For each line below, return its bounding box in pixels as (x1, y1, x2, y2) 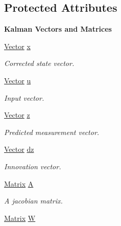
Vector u (4, 75, 31, 85)
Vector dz (4, 144, 34, 154)
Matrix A (4, 178, 34, 189)
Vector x (4, 40, 31, 51)
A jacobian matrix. (4, 195, 63, 206)
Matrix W (4, 212, 36, 223)
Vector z (4, 109, 30, 120)
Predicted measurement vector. (4, 126, 100, 137)
